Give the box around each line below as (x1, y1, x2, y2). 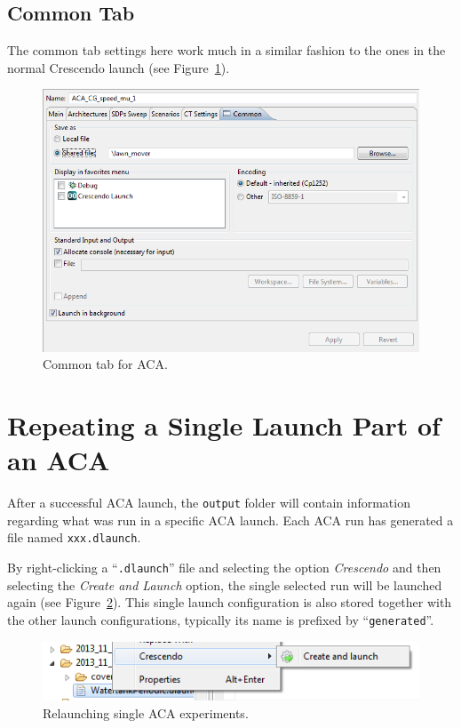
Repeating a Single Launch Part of (7, 407, 441, 444)
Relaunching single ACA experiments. (43, 703, 249, 722)
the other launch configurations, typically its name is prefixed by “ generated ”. (7, 610, 434, 628)
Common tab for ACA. (43, 355, 168, 373)
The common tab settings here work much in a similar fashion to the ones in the (7, 41, 446, 60)
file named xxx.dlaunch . (7, 528, 141, 547)
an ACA (7, 442, 110, 478)
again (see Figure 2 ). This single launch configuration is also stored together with (7, 593, 452, 612)
